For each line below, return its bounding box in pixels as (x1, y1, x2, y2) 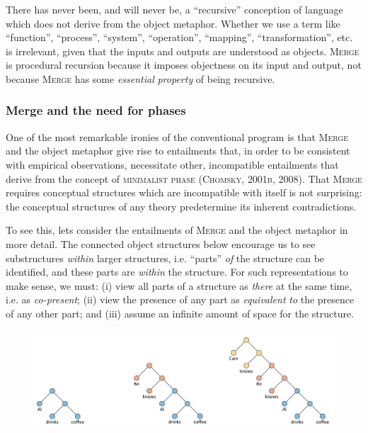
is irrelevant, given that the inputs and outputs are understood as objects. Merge (6, 43, 360, 58)
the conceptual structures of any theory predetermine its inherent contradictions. (6, 198, 357, 213)
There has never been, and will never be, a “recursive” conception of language (6, 2, 343, 16)
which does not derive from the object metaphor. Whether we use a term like (6, 16, 340, 30)
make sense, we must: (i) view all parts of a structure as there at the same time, (6, 278, 352, 293)
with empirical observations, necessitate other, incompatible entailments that (6, 157, 339, 171)
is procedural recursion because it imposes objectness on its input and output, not (6, 57, 362, 72)
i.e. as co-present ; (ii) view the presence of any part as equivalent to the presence (6, 292, 355, 307)
